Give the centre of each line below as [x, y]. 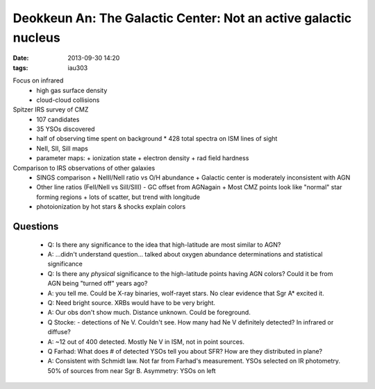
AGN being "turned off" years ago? [98, 284]
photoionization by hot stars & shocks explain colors [111, 207]
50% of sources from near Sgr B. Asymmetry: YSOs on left [132, 370]
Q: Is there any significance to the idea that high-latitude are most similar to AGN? [164, 244]
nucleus [36, 37]
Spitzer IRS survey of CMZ [51, 110]
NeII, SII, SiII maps [62, 148]
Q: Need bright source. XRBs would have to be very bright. [131, 302]
